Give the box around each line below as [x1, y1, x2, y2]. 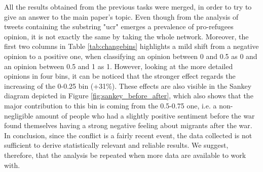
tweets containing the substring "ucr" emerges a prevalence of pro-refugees [4, 21, 234, 32]
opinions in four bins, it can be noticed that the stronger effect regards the [4, 71, 236, 81]
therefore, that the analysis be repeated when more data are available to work [4, 149, 246, 160]
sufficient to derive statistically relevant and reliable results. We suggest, [4, 140, 229, 150]
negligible [4, 110, 33, 121]
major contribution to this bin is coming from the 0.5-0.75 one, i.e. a [4, 100, 217, 110]
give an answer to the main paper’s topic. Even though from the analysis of [4, 11, 239, 22]
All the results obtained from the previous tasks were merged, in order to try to [4, 2, 252, 12]
